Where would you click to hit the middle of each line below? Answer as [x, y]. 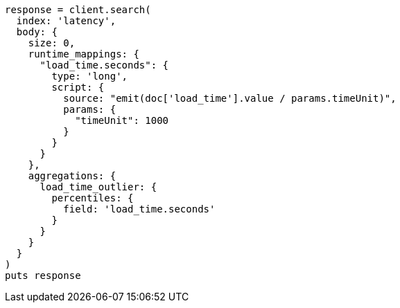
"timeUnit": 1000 [122, 120]
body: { [37, 32]
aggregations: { [72, 176]
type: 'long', [90, 76]
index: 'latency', [66, 21]
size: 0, [52, 43]
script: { [78, 87]
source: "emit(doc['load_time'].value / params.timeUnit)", [230, 98]
